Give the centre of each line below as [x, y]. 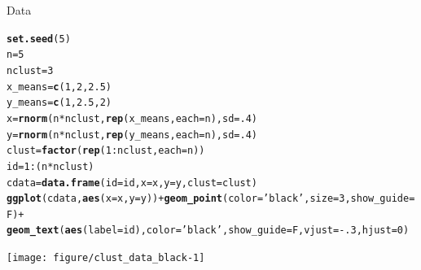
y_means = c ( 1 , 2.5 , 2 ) [59, 103]
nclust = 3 [30, 70]
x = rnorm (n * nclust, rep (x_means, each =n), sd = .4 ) [132, 118]
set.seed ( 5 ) [39, 39]
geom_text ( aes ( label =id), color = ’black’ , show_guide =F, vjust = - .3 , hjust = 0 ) [208, 231]
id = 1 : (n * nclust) [50, 166]
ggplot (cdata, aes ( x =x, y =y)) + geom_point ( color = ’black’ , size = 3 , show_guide [208, 199]
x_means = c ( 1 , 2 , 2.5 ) [59, 87]
